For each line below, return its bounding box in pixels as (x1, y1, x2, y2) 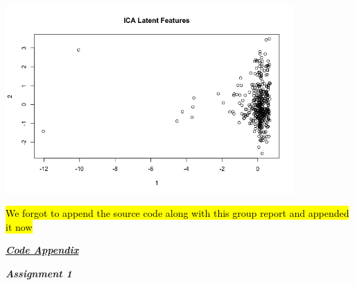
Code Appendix (6, 243, 79, 257)
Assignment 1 (6, 266, 72, 281)
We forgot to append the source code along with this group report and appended (6, 206, 349, 220)
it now (6, 219, 33, 234)
